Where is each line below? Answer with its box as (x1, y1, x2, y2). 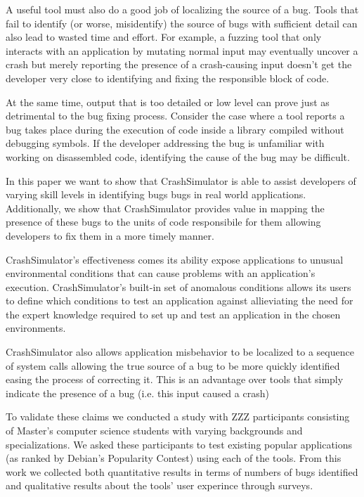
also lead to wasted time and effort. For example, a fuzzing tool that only (6, 30, 322, 44)
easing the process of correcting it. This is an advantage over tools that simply (6, 372, 344, 387)
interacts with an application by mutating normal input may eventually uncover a (6, 43, 358, 58)
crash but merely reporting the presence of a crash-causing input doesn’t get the (6, 57, 352, 72)
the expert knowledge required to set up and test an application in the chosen (6, 306, 341, 321)
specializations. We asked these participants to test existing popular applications (6, 437, 353, 451)
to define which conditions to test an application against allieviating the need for (6, 293, 353, 308)
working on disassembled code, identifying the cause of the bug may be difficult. (6, 149, 350, 164)
